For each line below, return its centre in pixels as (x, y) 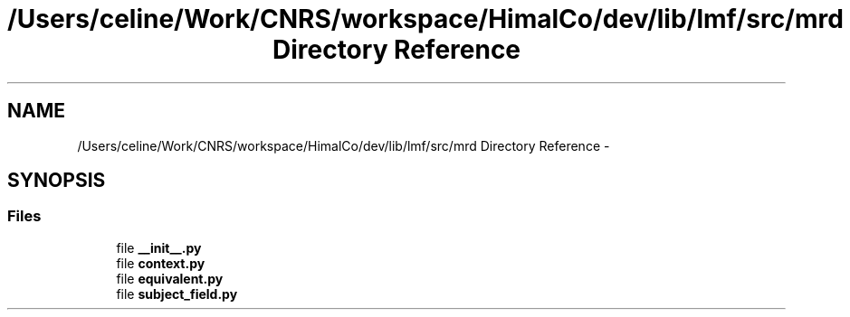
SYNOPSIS (57, 181)
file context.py (161, 263)
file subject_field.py (177, 294)
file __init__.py (159, 247)
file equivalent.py (170, 278)
